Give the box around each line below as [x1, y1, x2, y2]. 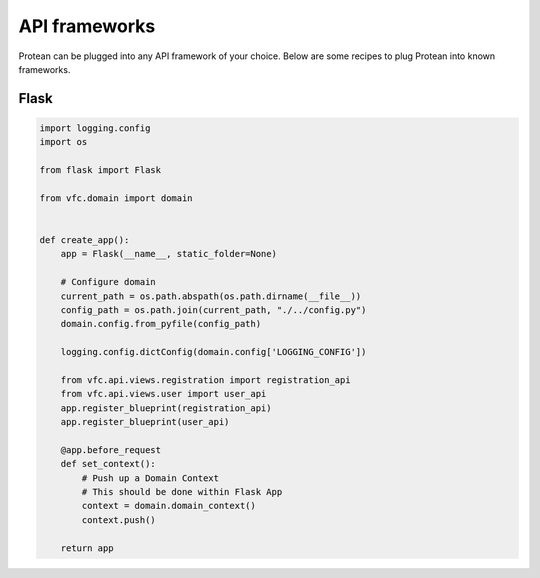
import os [39, 136, 88, 148]
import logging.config [39, 122, 151, 134]
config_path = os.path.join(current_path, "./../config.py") [60, 305, 367, 316]
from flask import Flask [39, 165, 162, 176]
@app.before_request [60, 444, 162, 455]
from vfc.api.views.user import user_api [60, 388, 267, 400]
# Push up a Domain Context [81, 472, 220, 484]
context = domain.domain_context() [81, 500, 257, 512]
